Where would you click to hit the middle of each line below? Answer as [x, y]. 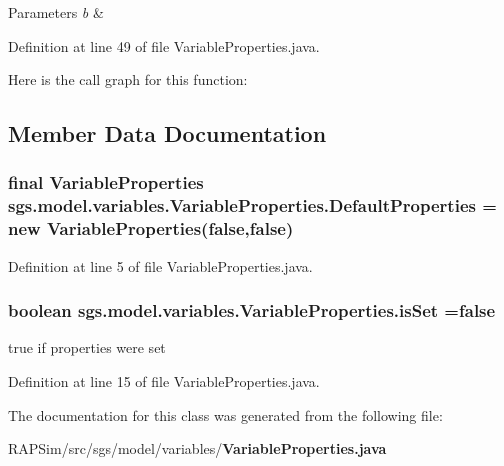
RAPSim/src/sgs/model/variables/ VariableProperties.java [197, 448]
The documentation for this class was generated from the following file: [225, 414]
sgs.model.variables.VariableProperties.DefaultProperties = [252, 205]
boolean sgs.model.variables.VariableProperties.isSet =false [252, 310]
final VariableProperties [106, 182]
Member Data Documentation [167, 133]
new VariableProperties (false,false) [151, 228]
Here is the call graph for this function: [128, 79]
